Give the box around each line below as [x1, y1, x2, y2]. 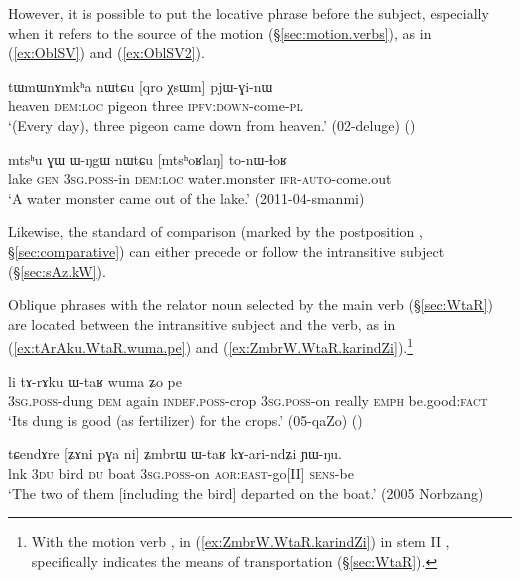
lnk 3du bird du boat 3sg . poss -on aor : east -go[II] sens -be [8, 462, 354, 483]
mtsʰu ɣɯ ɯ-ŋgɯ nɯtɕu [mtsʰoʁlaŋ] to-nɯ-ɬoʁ [8, 148, 287, 169]
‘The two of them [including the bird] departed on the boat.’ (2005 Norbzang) [8, 482, 484, 503]
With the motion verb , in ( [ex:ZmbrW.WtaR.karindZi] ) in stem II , [31, 531, 450, 552]
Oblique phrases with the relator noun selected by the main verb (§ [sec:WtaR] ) [8, 294, 494, 315]
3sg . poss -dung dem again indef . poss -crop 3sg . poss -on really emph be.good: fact [8, 390, 488, 411]
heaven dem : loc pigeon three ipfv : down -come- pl [8, 95, 303, 116]
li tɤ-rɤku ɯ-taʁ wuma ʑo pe [8, 370, 183, 391]
